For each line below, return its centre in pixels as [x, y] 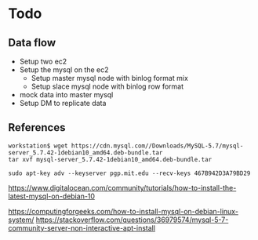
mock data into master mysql [66, 95]
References [37, 127]
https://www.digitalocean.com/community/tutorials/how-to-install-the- [122, 187]
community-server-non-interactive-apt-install [82, 227]
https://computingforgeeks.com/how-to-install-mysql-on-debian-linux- [124, 211]
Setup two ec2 [43, 61]
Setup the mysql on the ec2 [64, 70]
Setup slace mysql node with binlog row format [107, 86]
